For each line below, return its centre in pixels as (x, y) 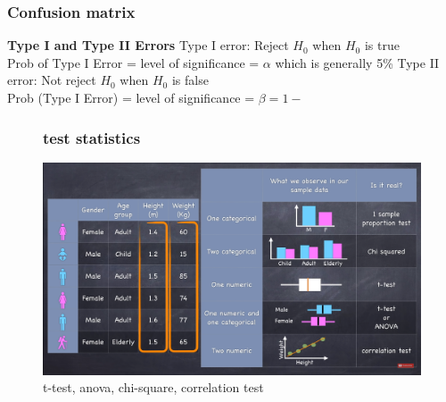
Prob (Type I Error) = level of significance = (131, 97)
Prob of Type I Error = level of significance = (133, 62)
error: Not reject (52, 80)
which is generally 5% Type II (357, 62)
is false (190, 80)
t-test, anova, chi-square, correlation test (153, 387)
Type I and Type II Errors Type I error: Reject (148, 45)
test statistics (92, 137)
